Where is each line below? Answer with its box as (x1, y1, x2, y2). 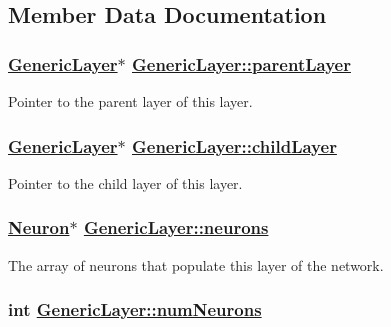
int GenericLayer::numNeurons (8, 297, 262, 322)
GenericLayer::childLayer (132, 133, 337, 158)
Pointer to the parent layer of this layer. (8, 91, 253, 111)
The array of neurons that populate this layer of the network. (8, 254, 384, 275)
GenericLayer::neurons (83, 215, 269, 240)
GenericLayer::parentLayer (132, 51, 351, 76)
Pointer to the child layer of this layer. (8, 172, 243, 193)
